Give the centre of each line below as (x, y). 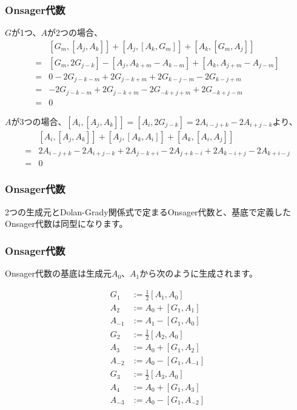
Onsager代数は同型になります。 (66, 223)
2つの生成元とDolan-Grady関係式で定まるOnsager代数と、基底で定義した (148, 211)
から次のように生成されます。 (199, 273)
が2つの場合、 (75, 32)
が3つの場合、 (39, 121)
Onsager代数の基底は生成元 (58, 273)
